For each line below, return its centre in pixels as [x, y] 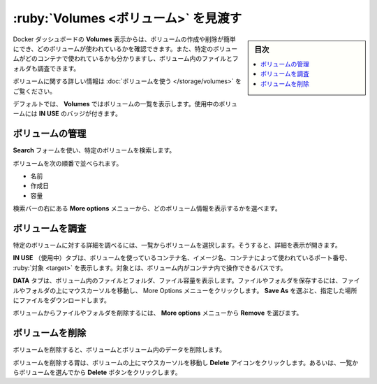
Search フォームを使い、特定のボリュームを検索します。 [94, 150]
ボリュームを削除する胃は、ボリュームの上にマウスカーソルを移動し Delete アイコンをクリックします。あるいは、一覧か [186, 362]
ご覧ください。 [34, 91]
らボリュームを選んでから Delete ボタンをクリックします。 [97, 372]
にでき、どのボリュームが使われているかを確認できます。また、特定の [113, 48]
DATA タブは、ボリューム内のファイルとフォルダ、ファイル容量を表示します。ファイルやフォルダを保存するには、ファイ [186, 280]
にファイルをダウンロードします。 [62, 300]
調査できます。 [59, 68]
